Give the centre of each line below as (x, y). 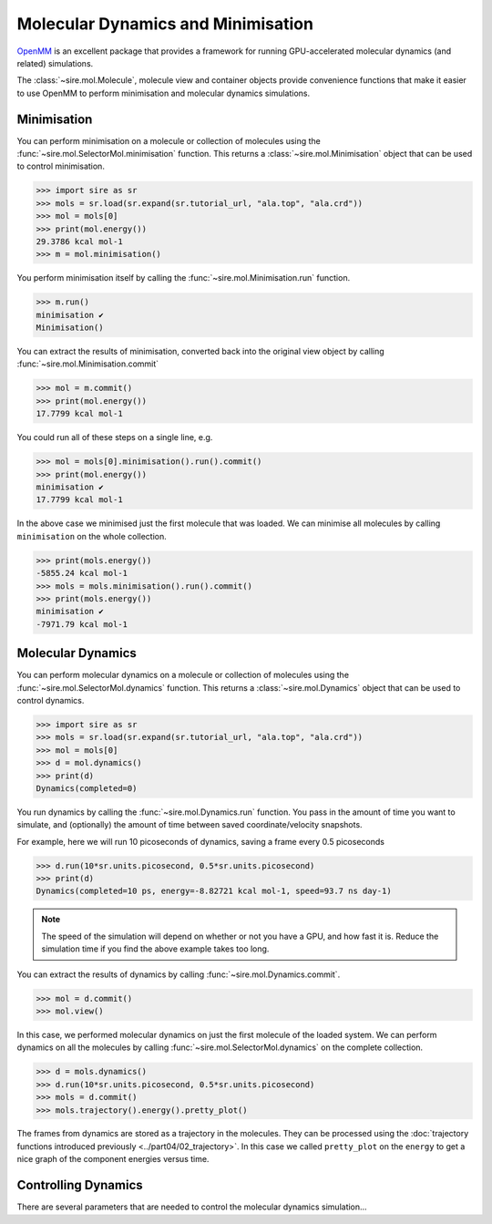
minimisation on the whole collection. (92, 536)
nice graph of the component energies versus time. (113, 1159)
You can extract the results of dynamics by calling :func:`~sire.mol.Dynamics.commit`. (179, 974)
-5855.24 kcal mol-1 (82, 573)
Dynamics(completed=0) (87, 788)
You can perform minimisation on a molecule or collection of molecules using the (169, 140)
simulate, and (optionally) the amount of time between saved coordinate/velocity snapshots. (190, 825)
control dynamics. (51, 700)
